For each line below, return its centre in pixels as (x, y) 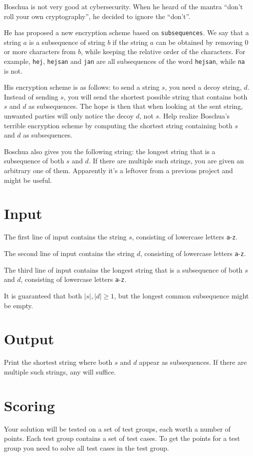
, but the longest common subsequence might (181, 295)
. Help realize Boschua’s (195, 116)
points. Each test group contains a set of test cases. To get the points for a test (122, 438)
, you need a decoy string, (203, 87)
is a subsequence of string (67, 42)
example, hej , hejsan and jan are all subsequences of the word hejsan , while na (125, 61)
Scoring (29, 405)
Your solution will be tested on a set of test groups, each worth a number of (117, 428)
